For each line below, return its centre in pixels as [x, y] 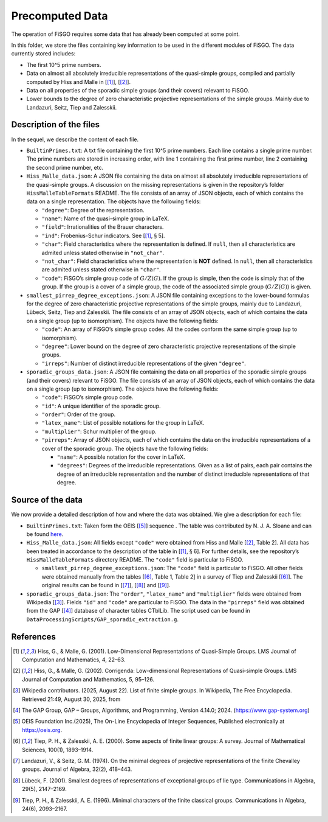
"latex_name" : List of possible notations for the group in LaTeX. [123, 423]
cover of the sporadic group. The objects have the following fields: [125, 448]
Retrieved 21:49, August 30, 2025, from [71, 699]
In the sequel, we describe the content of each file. [75, 139]
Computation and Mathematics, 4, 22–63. [74, 660]
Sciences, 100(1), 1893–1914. [58, 750]
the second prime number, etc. [65, 167]
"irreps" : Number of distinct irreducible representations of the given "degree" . [144, 363]
